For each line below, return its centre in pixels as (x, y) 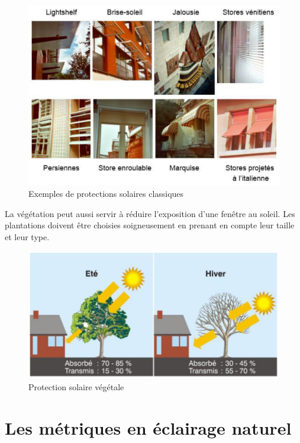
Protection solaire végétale (76, 386)
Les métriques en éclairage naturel (148, 427)
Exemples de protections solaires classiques (106, 193)
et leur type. (27, 236)
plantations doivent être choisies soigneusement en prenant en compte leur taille (150, 225)
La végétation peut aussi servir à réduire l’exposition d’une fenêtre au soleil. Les (150, 213)
